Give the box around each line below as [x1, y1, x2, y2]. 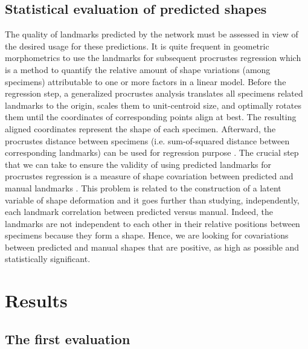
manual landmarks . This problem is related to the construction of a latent [5, 181, 281, 194]
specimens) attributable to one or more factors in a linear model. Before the [5, 75, 286, 88]
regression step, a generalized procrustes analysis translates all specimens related [5, 87, 303, 100]
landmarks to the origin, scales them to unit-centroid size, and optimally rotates [5, 98, 301, 111]
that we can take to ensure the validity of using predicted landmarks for [5, 158, 271, 170]
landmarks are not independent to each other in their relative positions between [5, 217, 300, 229]
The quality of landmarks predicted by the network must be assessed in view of [5, 28, 298, 40]
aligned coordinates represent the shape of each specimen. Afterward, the [5, 122, 276, 135]
